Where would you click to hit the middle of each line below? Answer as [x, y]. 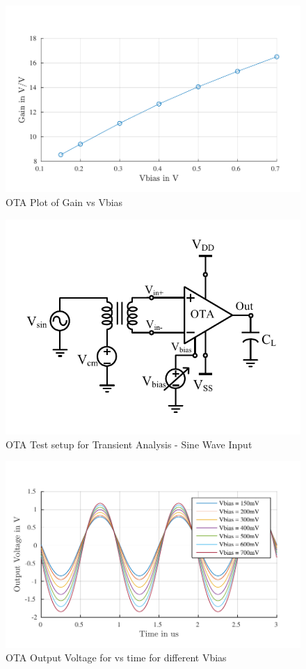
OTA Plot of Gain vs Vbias [64, 202]
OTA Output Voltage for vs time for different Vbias [116, 658]
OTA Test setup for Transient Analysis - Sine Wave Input [129, 444]
